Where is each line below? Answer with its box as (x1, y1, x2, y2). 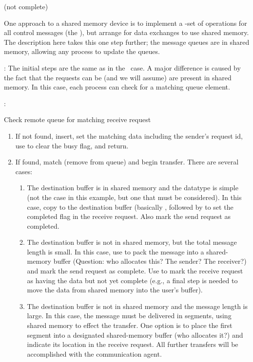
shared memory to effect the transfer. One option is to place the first (27, 320, 233, 330)
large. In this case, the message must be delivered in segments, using (27, 310, 232, 321)
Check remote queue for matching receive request (4, 114, 151, 125)
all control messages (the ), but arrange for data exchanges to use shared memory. (4, 27, 249, 37)
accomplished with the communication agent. (27, 348, 162, 359)
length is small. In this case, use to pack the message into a (27, 246, 204, 256)
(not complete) (4, 1, 48, 11)
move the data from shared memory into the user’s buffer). (27, 285, 203, 295)
